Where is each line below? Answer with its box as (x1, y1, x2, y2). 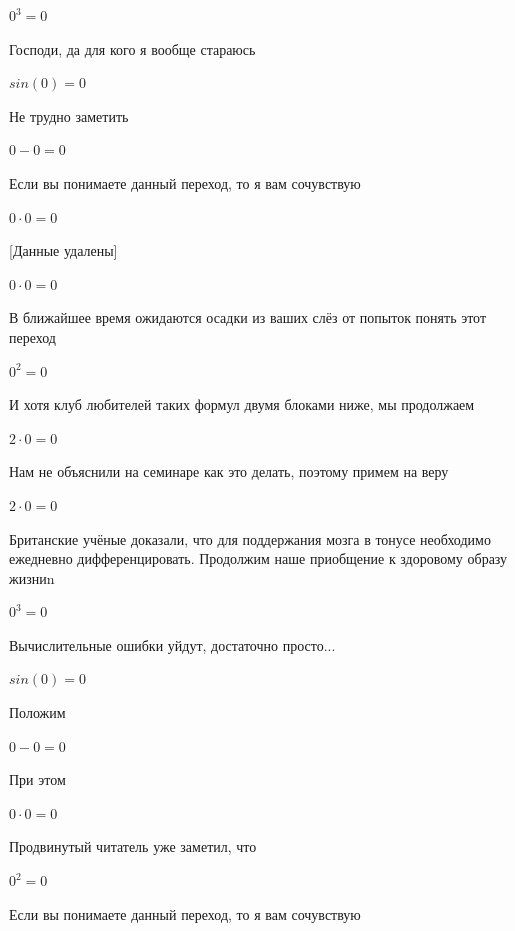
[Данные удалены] (9, 240, 118, 261)
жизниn (9, 567, 55, 588)
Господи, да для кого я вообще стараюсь (9, 38, 256, 59)
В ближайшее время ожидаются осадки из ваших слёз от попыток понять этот (9, 307, 487, 328)
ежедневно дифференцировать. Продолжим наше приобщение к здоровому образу (9, 548, 508, 569)
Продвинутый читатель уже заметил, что (9, 836, 257, 857)
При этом (9, 769, 66, 790)
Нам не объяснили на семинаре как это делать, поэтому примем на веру (9, 461, 449, 482)
